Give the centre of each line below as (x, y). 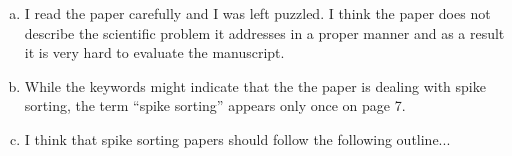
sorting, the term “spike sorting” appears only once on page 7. (215, 105)
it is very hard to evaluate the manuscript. (154, 52)
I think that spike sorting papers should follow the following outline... (237, 138)
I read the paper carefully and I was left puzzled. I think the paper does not (257, 13)
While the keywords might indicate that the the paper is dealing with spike (255, 85)
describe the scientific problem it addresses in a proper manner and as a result (264, 32)
